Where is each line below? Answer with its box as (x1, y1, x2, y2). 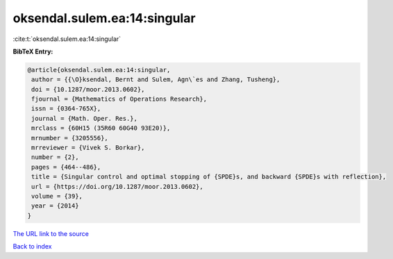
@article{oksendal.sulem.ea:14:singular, (27, 66, 171, 74)
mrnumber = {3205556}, (31, 134, 109, 142)
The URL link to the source (12, 229, 90, 237)
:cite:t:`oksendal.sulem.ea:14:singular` (12, 35, 122, 43)
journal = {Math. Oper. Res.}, (31, 115, 138, 122)
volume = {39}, (31, 192, 83, 200)
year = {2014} (31, 202, 79, 210)
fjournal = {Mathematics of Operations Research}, (31, 95, 208, 103)
